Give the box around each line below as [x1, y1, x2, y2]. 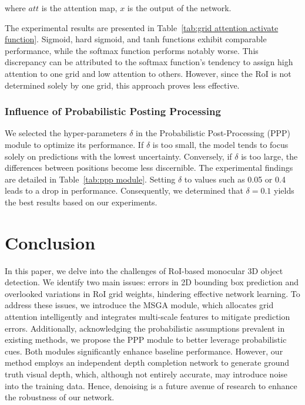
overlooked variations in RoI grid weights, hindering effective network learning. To [5, 287, 300, 299]
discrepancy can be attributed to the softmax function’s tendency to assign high [5, 56, 293, 68]
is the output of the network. [127, 2, 232, 14]
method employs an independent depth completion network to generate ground [5, 356, 289, 369]
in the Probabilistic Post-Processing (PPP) [136, 127, 290, 139]
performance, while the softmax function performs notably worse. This [5, 44, 259, 56]
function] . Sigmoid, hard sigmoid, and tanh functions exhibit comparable [5, 33, 267, 45]
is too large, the [241, 150, 298, 162]
